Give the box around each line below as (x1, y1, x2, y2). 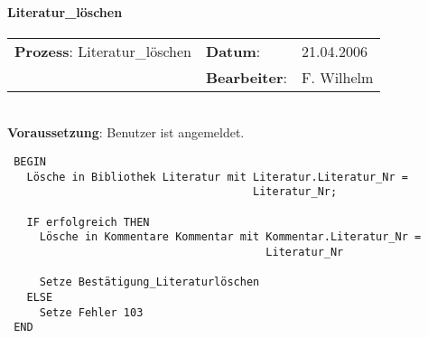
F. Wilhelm (301, 66, 374, 88)
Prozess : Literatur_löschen (14, 40, 192, 61)
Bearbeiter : (206, 66, 287, 88)
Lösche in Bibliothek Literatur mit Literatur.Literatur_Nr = (26, 170, 408, 183)
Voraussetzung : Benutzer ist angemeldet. (7, 123, 245, 142)
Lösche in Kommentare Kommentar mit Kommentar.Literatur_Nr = (39, 230, 422, 244)
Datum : (206, 40, 261, 61)
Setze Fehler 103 (39, 305, 144, 319)
